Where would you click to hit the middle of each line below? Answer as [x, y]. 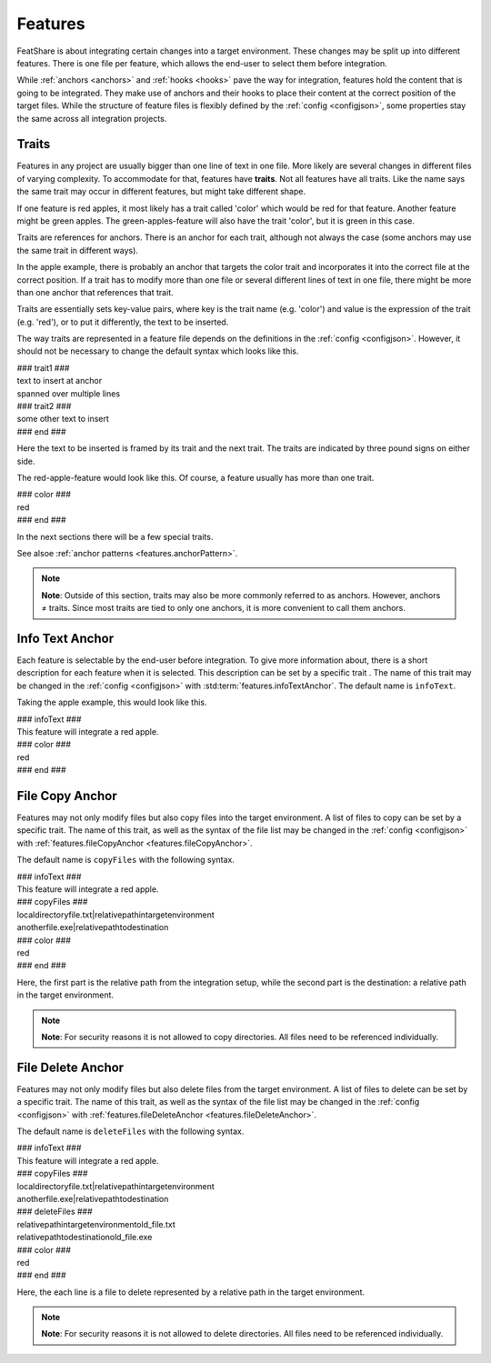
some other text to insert [63, 419]
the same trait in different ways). [77, 250]
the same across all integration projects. [92, 118]
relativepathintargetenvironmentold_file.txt [96, 1224]
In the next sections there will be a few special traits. [115, 536]
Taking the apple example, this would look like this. [112, 702]
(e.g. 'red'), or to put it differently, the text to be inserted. [123, 322]
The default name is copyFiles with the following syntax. [126, 860]
